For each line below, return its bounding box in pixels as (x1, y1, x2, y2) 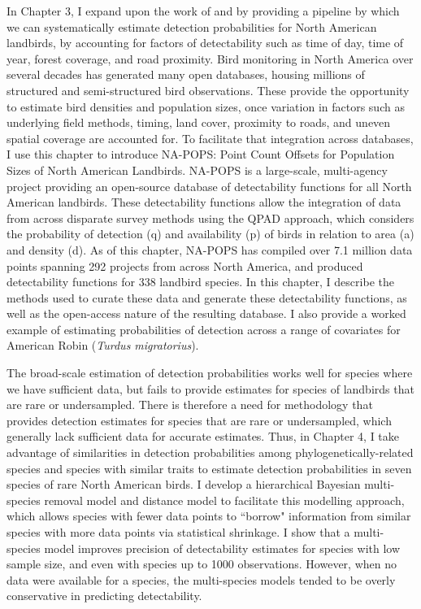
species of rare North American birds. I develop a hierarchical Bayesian (7, 476, 361, 493)
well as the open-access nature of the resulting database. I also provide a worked (7, 305, 406, 322)
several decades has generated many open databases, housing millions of (7, 66, 365, 83)
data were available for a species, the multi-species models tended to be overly (7, 571, 396, 588)
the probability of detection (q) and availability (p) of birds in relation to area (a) (7, 225, 414, 242)
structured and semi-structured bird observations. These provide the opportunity (7, 81, 410, 98)
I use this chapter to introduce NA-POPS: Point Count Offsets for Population (7, 146, 395, 163)
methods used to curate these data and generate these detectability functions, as (7, 289, 407, 306)
